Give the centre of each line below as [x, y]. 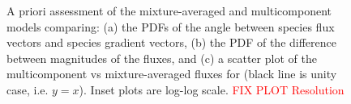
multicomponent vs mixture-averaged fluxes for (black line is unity [172, 74]
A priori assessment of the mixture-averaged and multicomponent [169, 10]
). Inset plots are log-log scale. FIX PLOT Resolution [212, 89]
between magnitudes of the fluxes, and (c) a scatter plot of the [162, 58]
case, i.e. [28, 89]
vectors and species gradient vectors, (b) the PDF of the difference [172, 42]
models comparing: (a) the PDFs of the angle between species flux [171, 26]
